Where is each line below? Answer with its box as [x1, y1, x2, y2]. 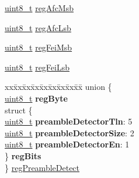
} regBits [5, 149, 41, 162]
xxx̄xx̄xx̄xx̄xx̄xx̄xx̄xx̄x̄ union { [5, 80, 112, 93]
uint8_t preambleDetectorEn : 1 [5, 138, 130, 150]
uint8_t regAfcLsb [5, 21, 71, 33]
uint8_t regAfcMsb [5, 2, 74, 14]
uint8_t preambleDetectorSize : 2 [5, 126, 134, 139]
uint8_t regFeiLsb [5, 61, 69, 73]
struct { [5, 103, 33, 116]
